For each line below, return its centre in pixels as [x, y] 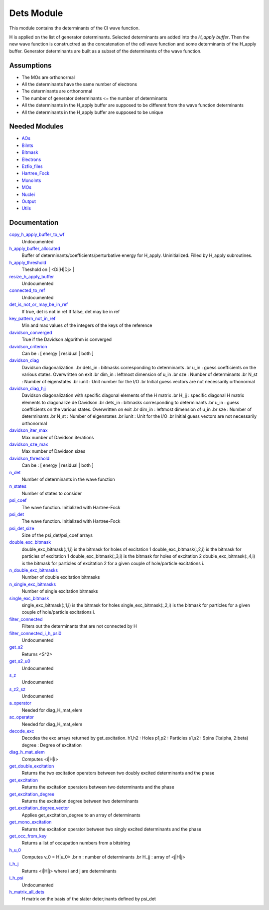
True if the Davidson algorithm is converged [67, 339]
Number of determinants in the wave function [68, 479]
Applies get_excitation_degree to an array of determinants [81, 815]
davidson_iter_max [28, 430]
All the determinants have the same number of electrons [79, 84]
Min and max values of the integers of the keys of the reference [87, 325]
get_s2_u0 [20, 661]
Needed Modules [36, 127]
